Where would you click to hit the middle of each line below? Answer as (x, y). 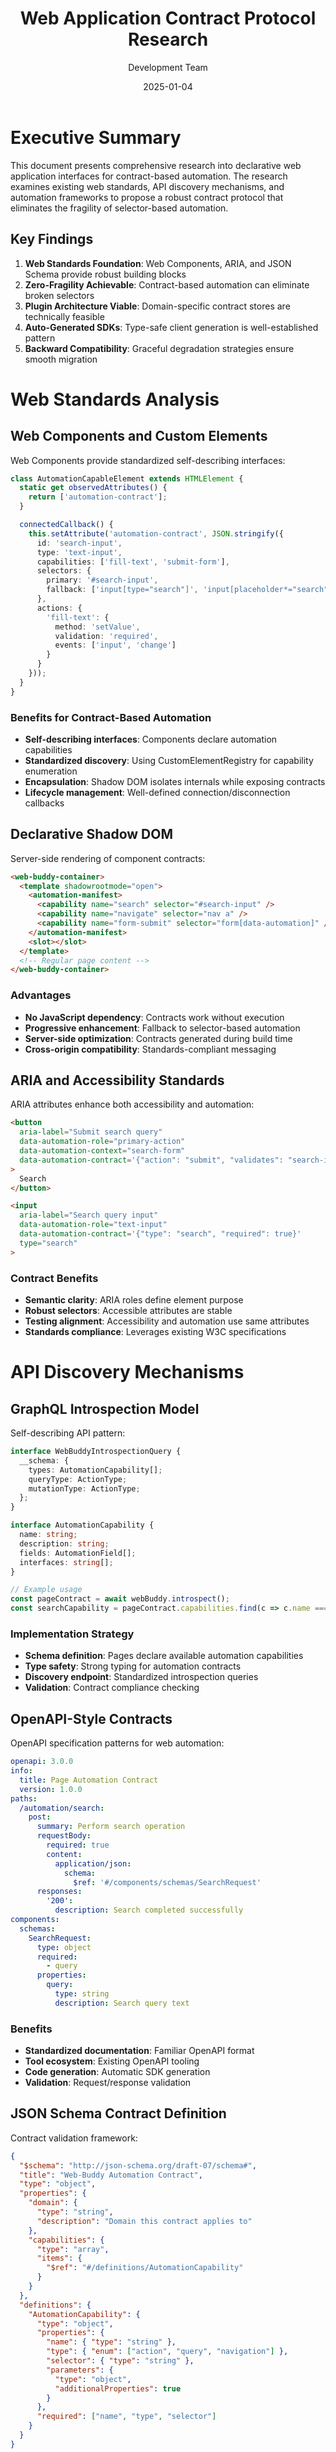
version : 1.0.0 (51, 1789)
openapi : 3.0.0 (42, 1762)
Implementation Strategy (72, 1634)
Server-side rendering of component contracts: (108, 858)
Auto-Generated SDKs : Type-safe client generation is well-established (171, 327)
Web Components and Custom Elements (139, 436)
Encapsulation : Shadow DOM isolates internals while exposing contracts (175, 781)
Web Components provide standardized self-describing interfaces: (148, 460)
